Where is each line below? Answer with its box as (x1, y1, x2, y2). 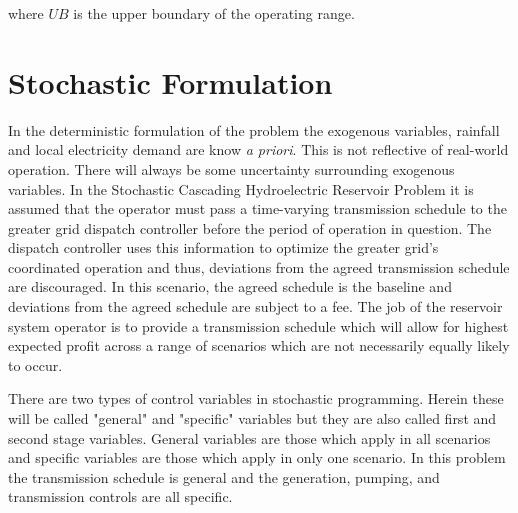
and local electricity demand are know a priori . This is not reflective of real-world (8, 139, 509, 160)
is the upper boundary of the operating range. (73, 3, 355, 23)
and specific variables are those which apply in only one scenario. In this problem (8, 447, 506, 468)
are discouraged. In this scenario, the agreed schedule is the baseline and (8, 276, 452, 297)
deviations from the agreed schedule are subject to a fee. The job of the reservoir (8, 296, 503, 317)
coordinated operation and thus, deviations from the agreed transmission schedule (8, 256, 510, 277)
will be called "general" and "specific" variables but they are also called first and (8, 408, 497, 429)
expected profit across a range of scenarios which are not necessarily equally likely (8, 335, 510, 356)
